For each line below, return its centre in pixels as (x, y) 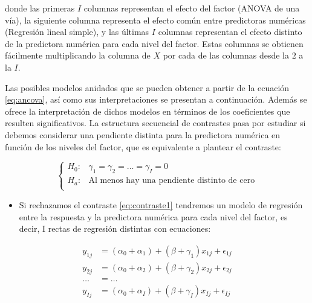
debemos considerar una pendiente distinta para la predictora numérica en (143, 134)
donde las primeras (40, 8)
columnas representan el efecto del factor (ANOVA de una (192, 8)
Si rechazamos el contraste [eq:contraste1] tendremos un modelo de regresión (161, 204)
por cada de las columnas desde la (226, 55)
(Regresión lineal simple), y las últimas (77, 32)
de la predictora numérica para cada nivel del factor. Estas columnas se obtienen (154, 43)
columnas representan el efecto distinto (230, 32)
